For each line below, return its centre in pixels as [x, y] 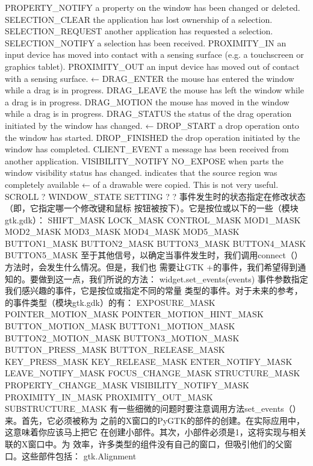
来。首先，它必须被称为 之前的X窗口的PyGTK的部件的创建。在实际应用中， [155, 420]
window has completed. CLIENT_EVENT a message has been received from [147, 149]
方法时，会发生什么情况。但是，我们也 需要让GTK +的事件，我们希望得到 [151, 267]
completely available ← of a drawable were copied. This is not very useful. [142, 184]
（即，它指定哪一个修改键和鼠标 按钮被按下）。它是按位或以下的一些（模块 [152, 208]
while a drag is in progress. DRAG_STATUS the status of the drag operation [148, 113]
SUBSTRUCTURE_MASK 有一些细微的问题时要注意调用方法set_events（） [153, 409]
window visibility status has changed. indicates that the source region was [141, 172]
